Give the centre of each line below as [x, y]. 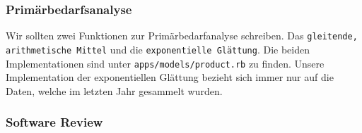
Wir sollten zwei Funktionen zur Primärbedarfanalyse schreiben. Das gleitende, [182, 36]
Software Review [54, 122]
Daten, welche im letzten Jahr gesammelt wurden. [114, 90]
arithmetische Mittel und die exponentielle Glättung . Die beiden [158, 49]
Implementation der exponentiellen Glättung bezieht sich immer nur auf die [170, 77]
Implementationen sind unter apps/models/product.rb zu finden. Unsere [165, 63]
